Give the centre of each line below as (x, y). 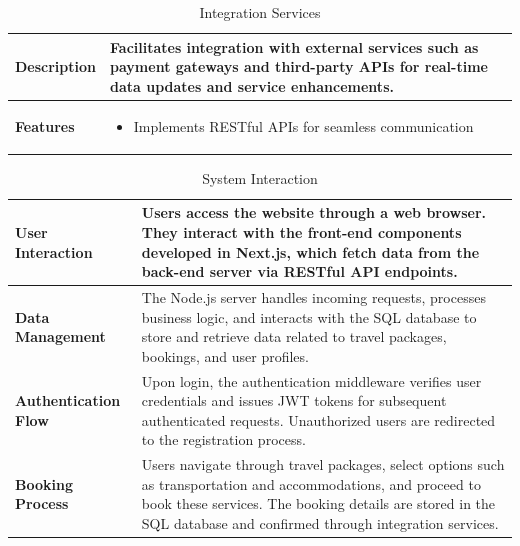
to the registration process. (223, 439)
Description (56, 66)
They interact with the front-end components (301, 231)
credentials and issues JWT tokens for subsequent (294, 400)
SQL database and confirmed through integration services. (320, 522)
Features (45, 125)
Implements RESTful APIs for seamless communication (303, 125)
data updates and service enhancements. (252, 85)
